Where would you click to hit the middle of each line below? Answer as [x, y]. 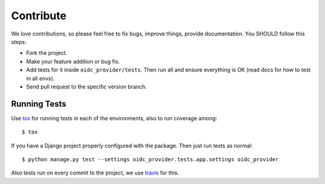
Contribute [39, 16]
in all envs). [40, 78]
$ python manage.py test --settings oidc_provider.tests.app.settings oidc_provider [150, 159]
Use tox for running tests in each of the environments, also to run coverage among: [114, 118]
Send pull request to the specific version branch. [87, 87]
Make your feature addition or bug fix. [73, 61]
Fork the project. [47, 53]
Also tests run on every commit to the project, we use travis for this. [95, 173]
